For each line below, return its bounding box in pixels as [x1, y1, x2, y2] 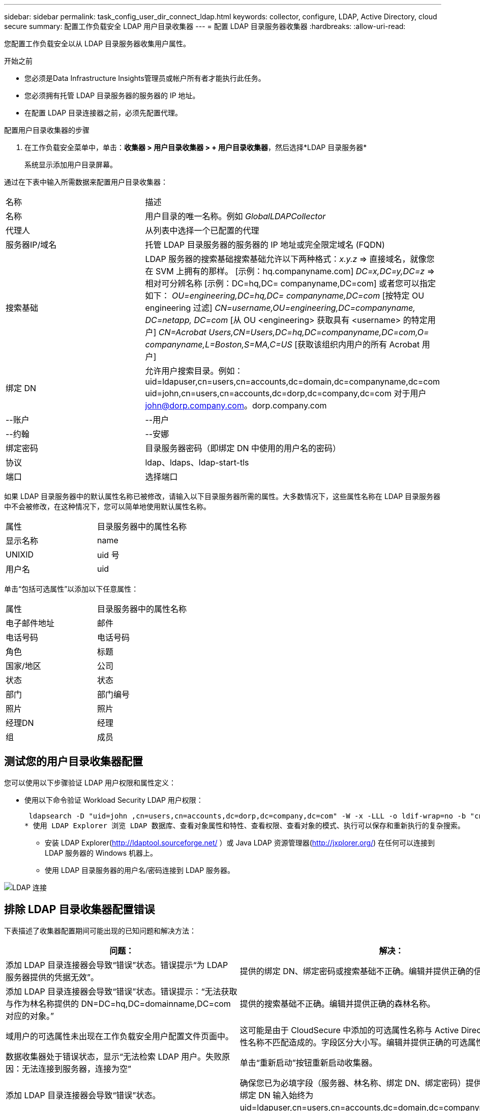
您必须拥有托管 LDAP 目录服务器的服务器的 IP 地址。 [24, 91, 200, 100]
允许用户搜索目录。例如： [145, 366, 243, 376]
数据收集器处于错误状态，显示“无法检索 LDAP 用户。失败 [6, 1051, 222, 1062]
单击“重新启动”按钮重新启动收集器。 [239, 1057, 377, 1068]
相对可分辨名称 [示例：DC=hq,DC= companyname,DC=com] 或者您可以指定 [145, 278, 436, 288]
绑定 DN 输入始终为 [239, 1090, 314, 1100]
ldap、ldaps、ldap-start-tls [145, 457, 249, 467]
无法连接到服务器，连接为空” [22, 1063, 132, 1074]
